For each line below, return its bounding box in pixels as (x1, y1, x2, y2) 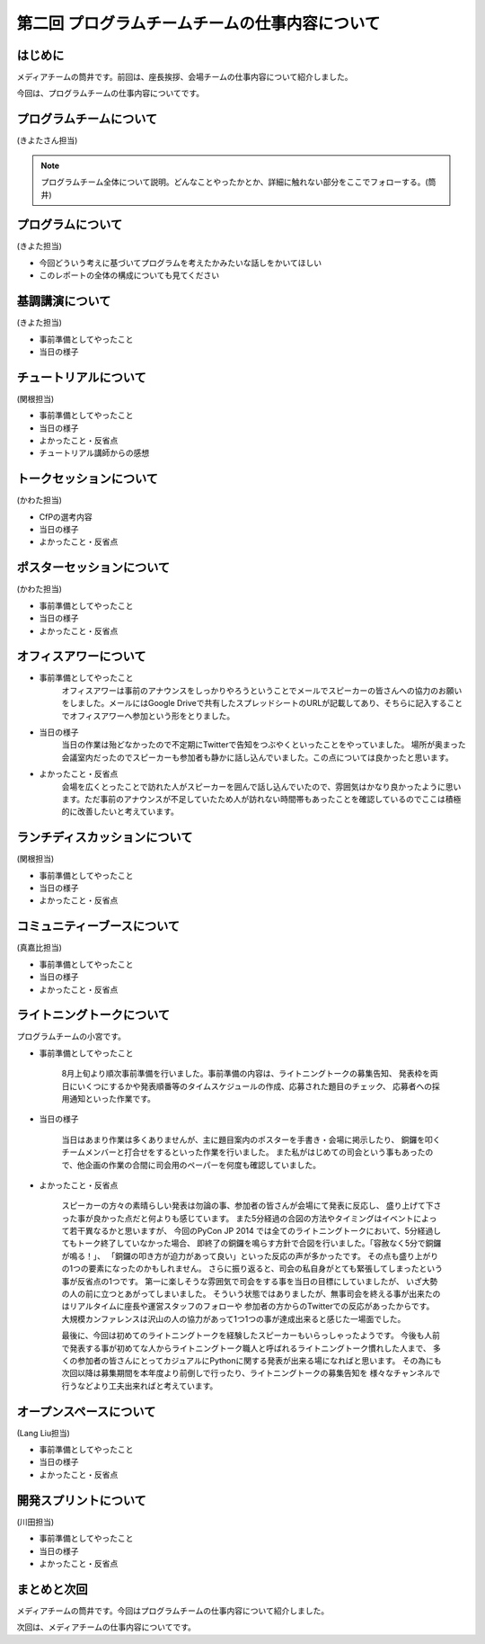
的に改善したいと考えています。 (61, 806, 179, 818)
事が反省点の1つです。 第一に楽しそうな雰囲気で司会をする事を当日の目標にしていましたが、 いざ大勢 (61, 1275, 438, 1286)
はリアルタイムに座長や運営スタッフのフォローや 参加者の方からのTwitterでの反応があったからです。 (61, 1300, 435, 1312)
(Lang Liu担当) (16, 1427, 71, 1438)
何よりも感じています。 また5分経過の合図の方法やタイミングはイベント (147, 1212, 414, 1223)
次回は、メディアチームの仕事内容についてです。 (16, 1622, 197, 1632)
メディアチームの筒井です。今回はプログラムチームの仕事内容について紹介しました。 (16, 1605, 330, 1616)
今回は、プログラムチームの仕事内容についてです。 (16, 88, 205, 99)
